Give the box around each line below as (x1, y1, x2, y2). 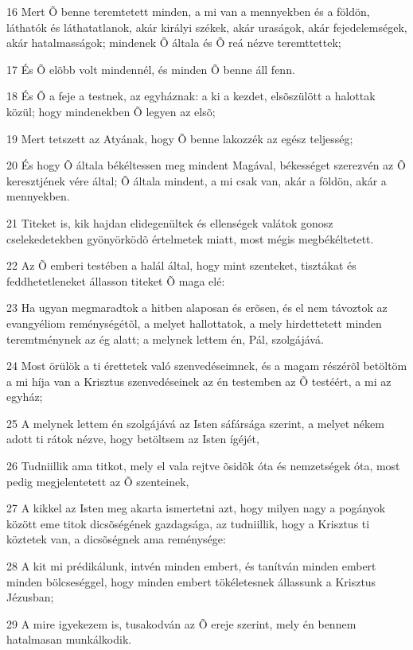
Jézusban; (6, 589, 54, 605)
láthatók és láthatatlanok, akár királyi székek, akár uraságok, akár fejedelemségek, (6, 18, 407, 35)
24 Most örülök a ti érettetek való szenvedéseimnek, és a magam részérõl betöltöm (6, 357, 407, 374)
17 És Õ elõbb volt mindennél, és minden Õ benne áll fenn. (6, 60, 295, 77)
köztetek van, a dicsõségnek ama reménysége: (6, 531, 226, 547)
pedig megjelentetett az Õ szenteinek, (6, 473, 189, 489)
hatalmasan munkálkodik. (6, 631, 132, 648)
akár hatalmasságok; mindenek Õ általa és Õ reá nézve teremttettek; (6, 34, 341, 51)
